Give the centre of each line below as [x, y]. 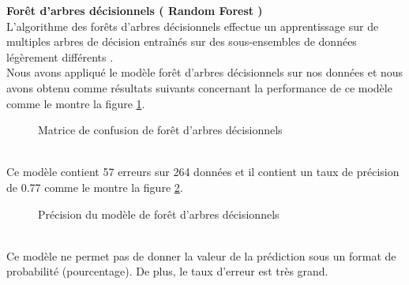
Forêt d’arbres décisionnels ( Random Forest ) [135, 10]
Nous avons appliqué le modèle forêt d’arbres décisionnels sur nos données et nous [205, 72]
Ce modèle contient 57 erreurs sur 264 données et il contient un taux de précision [203, 172]
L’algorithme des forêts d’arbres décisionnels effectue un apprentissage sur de [193, 26]
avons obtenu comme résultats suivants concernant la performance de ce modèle [199, 87]
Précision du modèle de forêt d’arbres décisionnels [159, 214]
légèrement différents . [60, 56]
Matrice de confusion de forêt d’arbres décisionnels [160, 130]
